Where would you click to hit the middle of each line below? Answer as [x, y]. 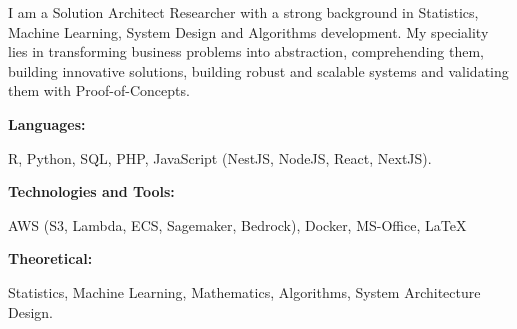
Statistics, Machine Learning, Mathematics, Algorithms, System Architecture [244, 291]
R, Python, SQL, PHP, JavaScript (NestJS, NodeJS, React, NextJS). [220, 157]
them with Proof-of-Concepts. [99, 90]
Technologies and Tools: [91, 191]
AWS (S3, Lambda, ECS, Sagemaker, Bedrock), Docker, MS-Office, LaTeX [237, 224]
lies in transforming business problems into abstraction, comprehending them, [246, 51]
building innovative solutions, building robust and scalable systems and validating [258, 70]
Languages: [47, 123]
